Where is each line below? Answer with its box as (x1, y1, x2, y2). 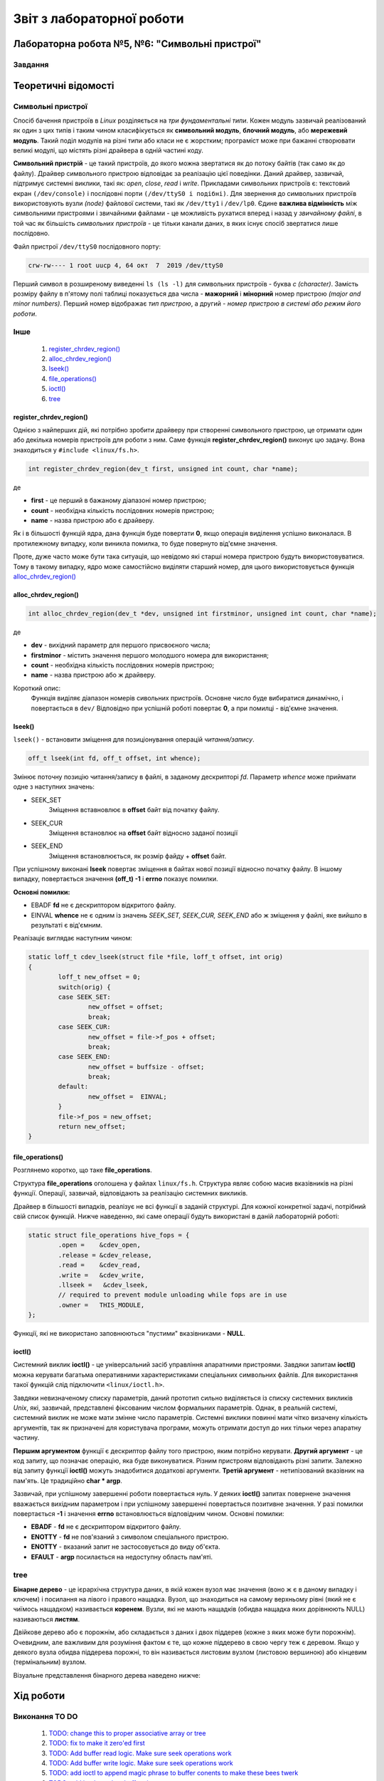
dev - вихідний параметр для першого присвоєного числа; (31, 641, 211, 650)
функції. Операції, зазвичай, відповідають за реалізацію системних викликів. (13, 1189, 248, 1198)
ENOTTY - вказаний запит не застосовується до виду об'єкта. (31, 1542, 220, 1551)
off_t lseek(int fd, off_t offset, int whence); (28, 754, 201, 762)
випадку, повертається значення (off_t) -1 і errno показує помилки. (13, 875, 218, 883)
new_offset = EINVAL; (87, 1092, 167, 1101)
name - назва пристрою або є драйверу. (31, 516, 155, 524)
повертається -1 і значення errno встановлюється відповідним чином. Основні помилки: (13, 1509, 284, 1517)
